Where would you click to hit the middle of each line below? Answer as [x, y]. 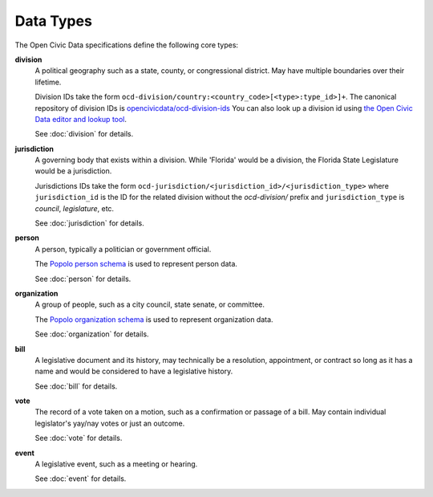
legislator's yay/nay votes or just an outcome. [110, 423]
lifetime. [48, 82]
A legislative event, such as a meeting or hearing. [116, 464]
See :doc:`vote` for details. [79, 438]
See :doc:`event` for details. [81, 479]
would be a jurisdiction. [73, 171]
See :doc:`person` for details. [83, 279]
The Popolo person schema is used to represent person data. [136, 264]
